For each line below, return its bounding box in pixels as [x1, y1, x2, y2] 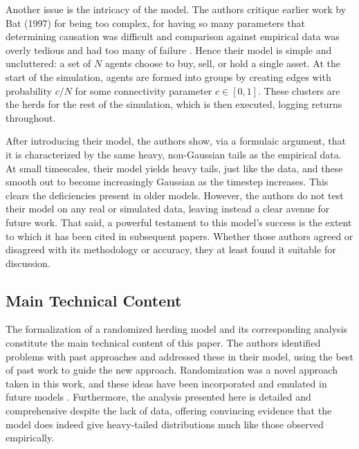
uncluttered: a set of [6, 56, 91, 71]
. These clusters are [258, 83, 340, 98]
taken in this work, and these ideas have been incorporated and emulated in [6, 376, 327, 390]
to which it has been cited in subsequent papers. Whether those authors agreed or [6, 228, 353, 243]
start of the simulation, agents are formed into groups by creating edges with [6, 69, 331, 84]
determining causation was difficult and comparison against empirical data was [6, 29, 340, 44]
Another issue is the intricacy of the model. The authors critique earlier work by [6, 2, 347, 16]
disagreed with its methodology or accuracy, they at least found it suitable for [6, 242, 336, 257]
